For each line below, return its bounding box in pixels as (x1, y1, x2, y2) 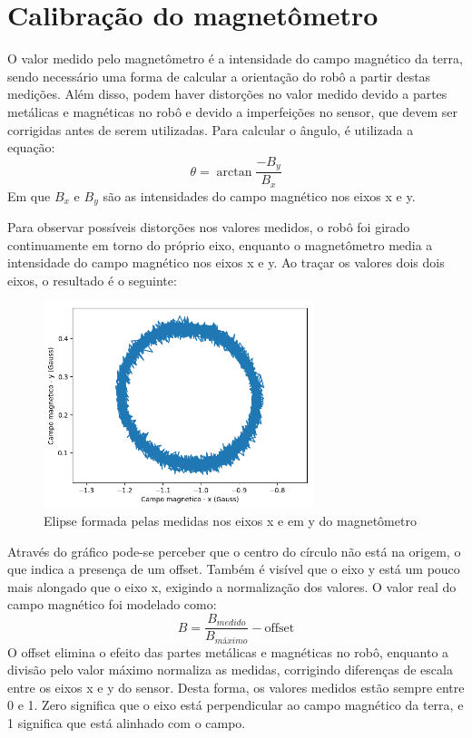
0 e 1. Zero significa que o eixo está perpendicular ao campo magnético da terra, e (7, 695, 464, 714)
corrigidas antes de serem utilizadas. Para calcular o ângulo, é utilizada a (7, 120, 414, 139)
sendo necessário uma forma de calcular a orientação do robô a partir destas (7, 66, 431, 85)
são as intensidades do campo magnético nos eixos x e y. (103, 186, 416, 205)
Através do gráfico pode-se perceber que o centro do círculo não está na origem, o (7, 541, 461, 560)
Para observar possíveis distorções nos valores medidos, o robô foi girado (7, 218, 410, 237)
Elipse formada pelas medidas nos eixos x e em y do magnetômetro (44, 511, 417, 530)
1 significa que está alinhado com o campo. (7, 713, 246, 732)
